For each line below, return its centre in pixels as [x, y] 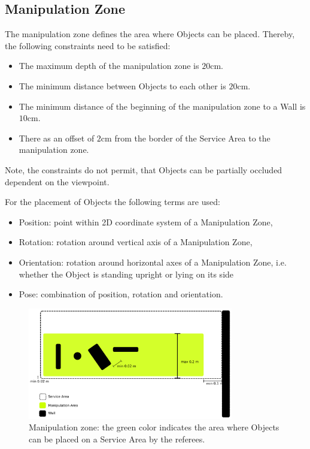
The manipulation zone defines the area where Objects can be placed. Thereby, [150, 34]
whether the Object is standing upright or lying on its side [126, 274]
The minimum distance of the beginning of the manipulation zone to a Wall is [162, 106]
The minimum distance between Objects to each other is [122, 85]
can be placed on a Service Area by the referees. [117, 439]
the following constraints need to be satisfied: [88, 45]
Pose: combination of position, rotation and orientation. [121, 294]
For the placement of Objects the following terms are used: [113, 202]
